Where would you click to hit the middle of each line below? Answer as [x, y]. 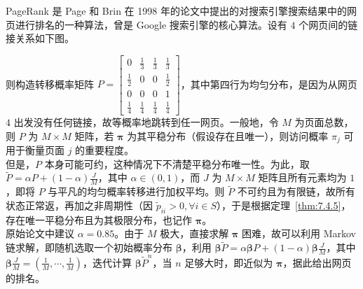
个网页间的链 [328, 24]
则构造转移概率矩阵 [50, 84]
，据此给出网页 [317, 262]
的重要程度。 [105, 149]
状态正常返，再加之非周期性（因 [79, 205]
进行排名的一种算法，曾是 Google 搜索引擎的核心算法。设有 [151, 24]
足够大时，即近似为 [229, 262]
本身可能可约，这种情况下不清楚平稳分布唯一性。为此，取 [177, 163]
